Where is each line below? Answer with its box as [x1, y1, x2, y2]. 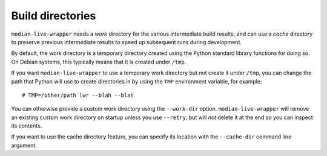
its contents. [11, 122, 42, 129]
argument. [11, 141, 38, 149]
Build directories [11, 9, 96, 22]
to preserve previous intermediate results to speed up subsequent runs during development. [11, 38, 242, 45]
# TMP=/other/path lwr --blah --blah [22, 91, 134, 99]
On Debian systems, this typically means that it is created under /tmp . [11, 58, 187, 65]
